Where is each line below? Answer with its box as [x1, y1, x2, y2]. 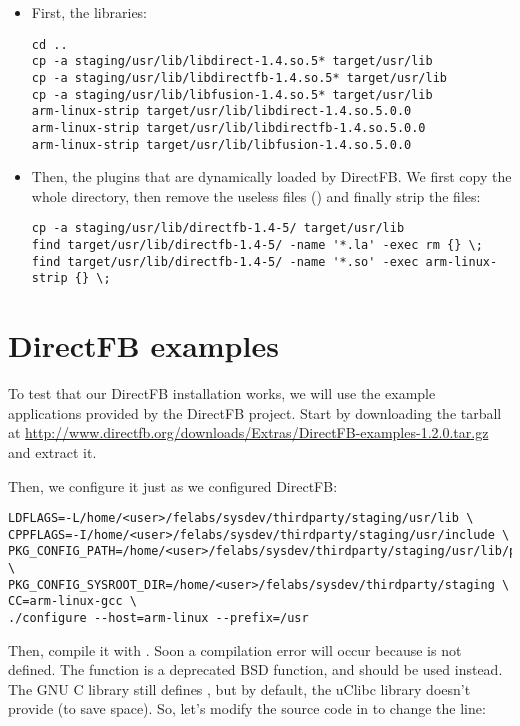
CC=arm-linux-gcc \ [8, 594, 137, 609]
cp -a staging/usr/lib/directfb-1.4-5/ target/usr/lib [31, 221, 405, 236]
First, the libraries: [31, 2, 148, 22]
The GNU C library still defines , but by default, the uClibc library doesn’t [8, 678, 471, 699]
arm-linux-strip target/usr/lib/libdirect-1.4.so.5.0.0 [31, 104, 412, 119]
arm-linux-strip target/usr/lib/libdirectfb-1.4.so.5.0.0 [31, 120, 426, 135]
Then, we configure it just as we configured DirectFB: [8, 475, 338, 496]
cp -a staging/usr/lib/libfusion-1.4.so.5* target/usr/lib [31, 87, 433, 102]
